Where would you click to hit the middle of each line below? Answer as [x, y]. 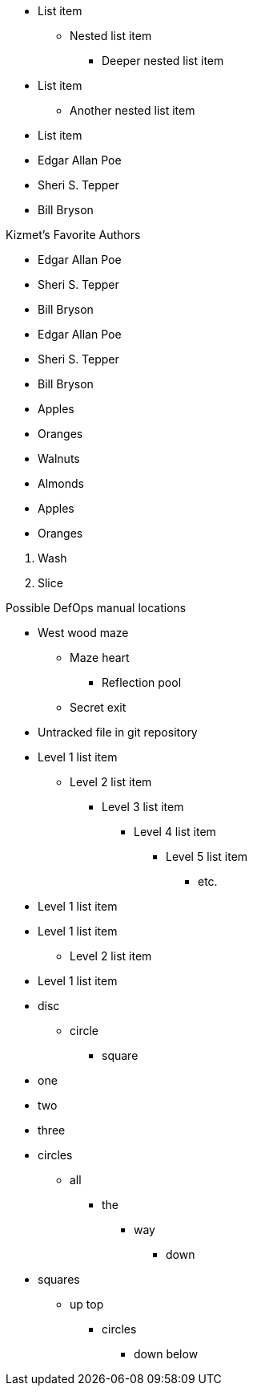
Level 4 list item [175, 832]
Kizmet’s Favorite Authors [73, 235]
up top [87, 1304]
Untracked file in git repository [118, 732]
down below [166, 1354]
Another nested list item [133, 110]
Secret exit [98, 707]
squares [59, 1279]
